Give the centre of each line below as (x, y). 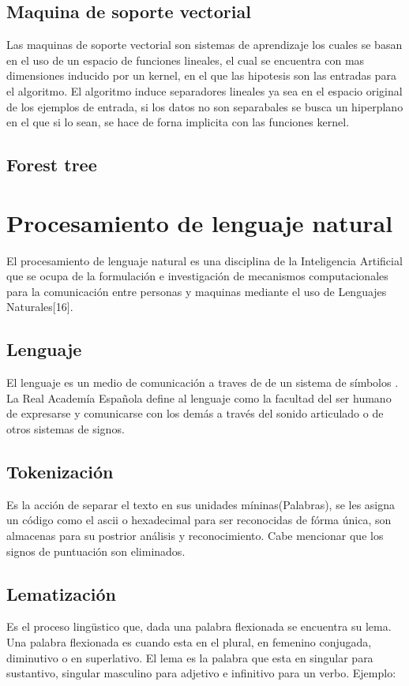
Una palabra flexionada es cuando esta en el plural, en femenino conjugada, (189, 642)
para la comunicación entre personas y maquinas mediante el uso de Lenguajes (197, 291)
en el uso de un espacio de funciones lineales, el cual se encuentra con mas (186, 60)
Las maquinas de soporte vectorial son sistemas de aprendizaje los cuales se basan (204, 45)
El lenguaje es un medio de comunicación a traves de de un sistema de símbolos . (203, 382)
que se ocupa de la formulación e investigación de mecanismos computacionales (197, 276)
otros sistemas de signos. (66, 429)
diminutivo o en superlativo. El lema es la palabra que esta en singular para (190, 657)
